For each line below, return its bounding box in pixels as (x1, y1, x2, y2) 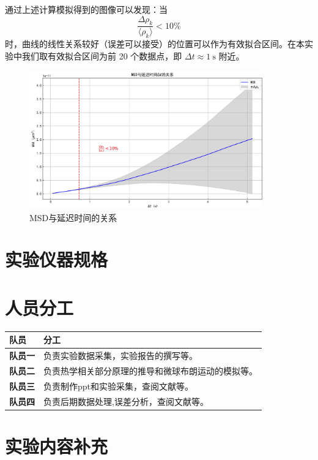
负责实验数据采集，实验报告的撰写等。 (43, 349, 198, 362)
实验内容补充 (5, 433, 108, 458)
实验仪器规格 (5, 247, 108, 272)
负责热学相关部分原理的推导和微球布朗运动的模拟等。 (43, 364, 257, 377)
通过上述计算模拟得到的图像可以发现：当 (5, 3, 168, 15)
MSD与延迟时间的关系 (29, 211, 117, 224)
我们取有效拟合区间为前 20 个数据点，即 (21, 49, 182, 62)
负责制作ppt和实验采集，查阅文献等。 (43, 379, 194, 392)
